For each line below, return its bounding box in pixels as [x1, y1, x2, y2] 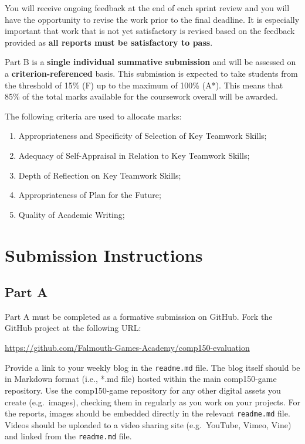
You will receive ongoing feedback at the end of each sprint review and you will [5, 2, 290, 13]
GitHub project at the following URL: [5, 322, 141, 334]
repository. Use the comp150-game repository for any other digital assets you [5, 384, 281, 396]
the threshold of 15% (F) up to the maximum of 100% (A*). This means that [5, 78, 283, 91]
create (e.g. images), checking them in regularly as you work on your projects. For [5, 395, 300, 408]
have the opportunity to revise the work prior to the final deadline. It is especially [5, 13, 300, 25]
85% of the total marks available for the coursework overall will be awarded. [5, 90, 278, 103]
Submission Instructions [5, 243, 203, 267]
